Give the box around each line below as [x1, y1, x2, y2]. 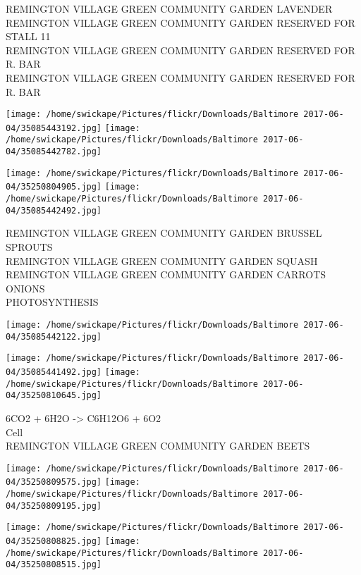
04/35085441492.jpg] [6, 366, 102, 377]
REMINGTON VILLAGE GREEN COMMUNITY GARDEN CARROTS [6, 267, 326, 282]
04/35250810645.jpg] [6, 390, 102, 401]
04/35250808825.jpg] [6, 536, 102, 546]
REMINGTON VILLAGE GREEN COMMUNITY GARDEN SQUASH [6, 253, 318, 268]
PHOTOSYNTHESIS [6, 295, 99, 309]
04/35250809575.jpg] [6, 477, 102, 488]
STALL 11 [6, 29, 51, 44]
